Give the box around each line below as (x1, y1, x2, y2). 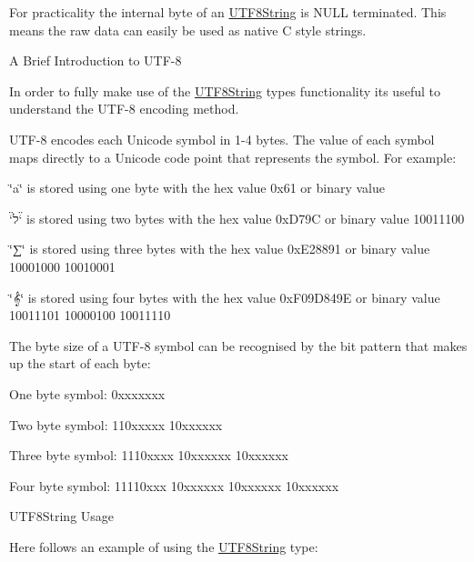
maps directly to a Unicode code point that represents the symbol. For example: (9, 147, 457, 166)
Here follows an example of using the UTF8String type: (9, 537, 318, 556)
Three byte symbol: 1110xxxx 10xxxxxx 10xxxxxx (9, 446, 288, 465)
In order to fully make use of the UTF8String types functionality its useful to (9, 81, 440, 100)
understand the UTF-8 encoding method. (9, 99, 239, 118)
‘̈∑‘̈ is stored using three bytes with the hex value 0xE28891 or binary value (9, 239, 430, 258)
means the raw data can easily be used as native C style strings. (9, 20, 367, 39)
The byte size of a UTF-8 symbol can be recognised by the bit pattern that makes (9, 336, 468, 355)
